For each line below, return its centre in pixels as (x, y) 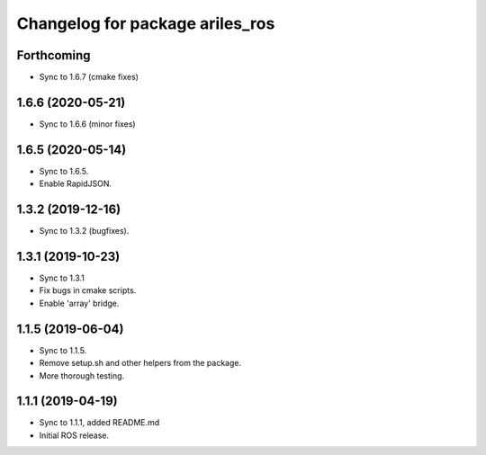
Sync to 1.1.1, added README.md (99, 423)
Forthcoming (54, 55)
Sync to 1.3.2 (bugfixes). (84, 231)
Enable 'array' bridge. (79, 303)
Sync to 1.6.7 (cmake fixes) (89, 77)
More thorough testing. (82, 375)
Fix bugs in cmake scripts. (88, 290)
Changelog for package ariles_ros (146, 23)
